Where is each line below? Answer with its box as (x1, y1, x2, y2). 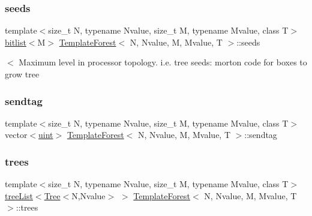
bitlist (5, 35, 26, 48)
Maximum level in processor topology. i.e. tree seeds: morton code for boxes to (19, 56, 307, 68)
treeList (5, 189, 33, 202)
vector (5, 128, 28, 141)
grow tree (5, 68, 40, 80)
